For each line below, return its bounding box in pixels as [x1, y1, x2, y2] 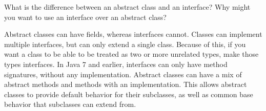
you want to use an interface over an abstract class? [4, 11, 167, 22]
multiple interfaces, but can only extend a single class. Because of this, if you [4, 38, 246, 49]
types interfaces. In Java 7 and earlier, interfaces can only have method [4, 58, 228, 69]
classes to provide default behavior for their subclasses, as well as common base [4, 88, 253, 99]
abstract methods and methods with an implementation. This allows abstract [4, 79, 247, 90]
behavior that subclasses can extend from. [4, 99, 136, 109]
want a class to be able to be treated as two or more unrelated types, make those [4, 49, 259, 59]
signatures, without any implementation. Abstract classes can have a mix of [4, 69, 242, 79]
